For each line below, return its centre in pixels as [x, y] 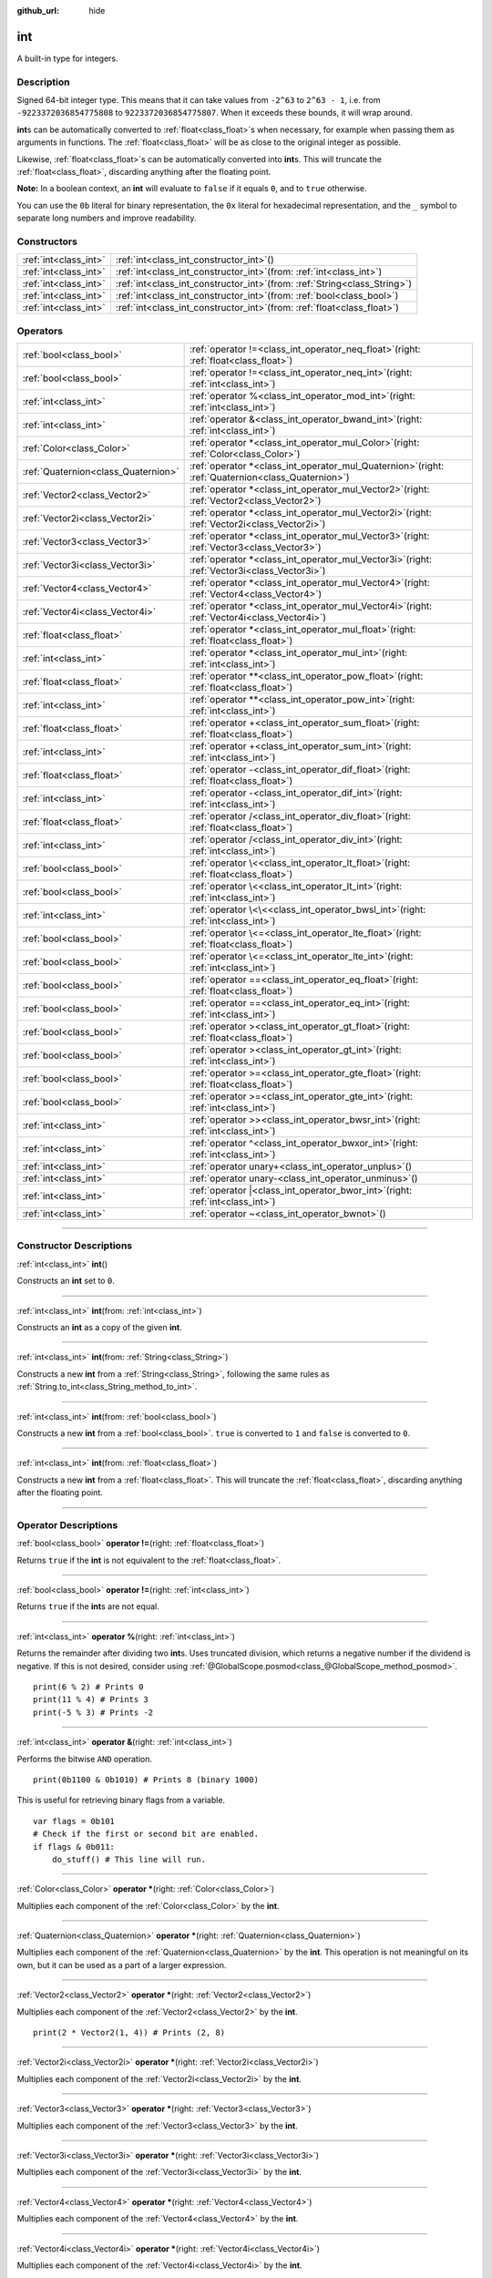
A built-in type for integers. [67, 58]
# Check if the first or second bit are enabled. [146, 1834]
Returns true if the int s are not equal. [88, 1606]
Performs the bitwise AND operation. [84, 1759]
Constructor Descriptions [74, 1246]
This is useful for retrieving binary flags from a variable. [121, 1801]
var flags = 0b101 [74, 1821]
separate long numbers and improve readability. [107, 218]
